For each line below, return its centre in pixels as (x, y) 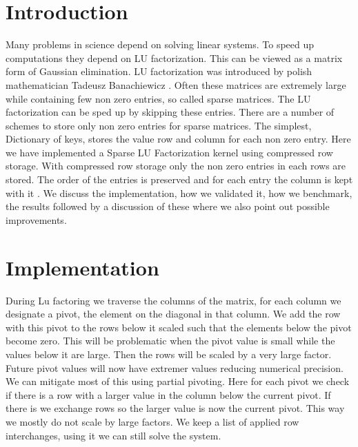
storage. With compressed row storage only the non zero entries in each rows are (176, 166)
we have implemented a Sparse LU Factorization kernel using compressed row (169, 152)
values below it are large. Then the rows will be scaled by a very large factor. (169, 354)
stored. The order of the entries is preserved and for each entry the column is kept (179, 179)
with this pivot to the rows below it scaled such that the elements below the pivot (179, 327)
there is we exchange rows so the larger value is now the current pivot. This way (175, 408)
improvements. (36, 219)
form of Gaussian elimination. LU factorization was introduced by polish (159, 71)
